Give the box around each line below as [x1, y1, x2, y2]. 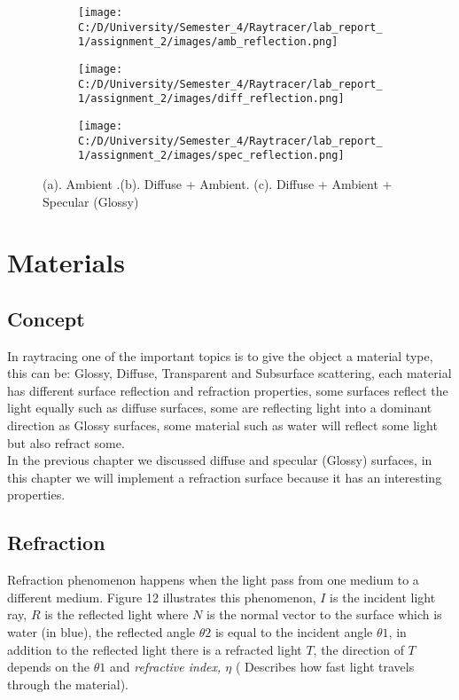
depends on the [7, 657, 90, 676]
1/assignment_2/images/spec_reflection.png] [78, 149, 345, 162]
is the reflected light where [44, 605, 189, 624]
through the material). [7, 674, 128, 693]
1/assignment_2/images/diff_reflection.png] [78, 92, 345, 106]
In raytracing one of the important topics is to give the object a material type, [7, 346, 433, 365]
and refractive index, [109, 657, 222, 676]
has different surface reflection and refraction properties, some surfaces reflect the [7, 381, 448, 399]
